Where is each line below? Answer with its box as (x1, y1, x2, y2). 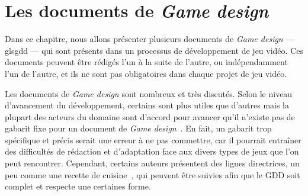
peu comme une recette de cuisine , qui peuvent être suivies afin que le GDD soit (5, 168, 300, 181)
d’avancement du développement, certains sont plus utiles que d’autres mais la (5, 99, 290, 111)
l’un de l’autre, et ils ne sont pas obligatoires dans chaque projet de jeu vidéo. (5, 67, 287, 79)
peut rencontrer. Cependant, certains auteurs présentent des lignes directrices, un (5, 157, 300, 169)
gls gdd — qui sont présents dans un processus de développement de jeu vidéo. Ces (5, 44, 303, 56)
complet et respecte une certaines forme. (5, 180, 151, 192)
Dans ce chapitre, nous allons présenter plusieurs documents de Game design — (5, 33, 294, 45)
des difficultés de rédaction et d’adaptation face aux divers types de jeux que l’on (5, 145, 299, 158)
